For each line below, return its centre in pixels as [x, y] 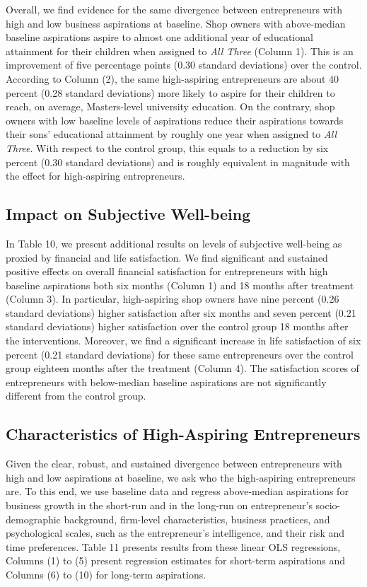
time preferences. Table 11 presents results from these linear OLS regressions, [173, 546]
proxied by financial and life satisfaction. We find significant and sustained [167, 257]
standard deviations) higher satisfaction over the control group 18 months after [177, 326]
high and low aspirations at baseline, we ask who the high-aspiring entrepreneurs [181, 477]
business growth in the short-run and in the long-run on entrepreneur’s [159, 505]
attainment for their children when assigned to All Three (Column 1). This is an [180, 51]
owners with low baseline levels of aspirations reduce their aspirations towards [175, 120]
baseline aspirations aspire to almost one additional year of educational [159, 37]
